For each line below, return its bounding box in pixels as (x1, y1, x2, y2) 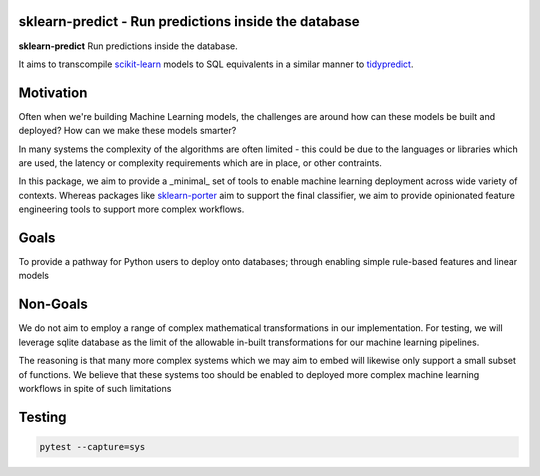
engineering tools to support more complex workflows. (18, 203, 245, 215)
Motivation (18, 84, 88, 101)
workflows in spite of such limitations (18, 382, 172, 394)
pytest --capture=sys (39, 441, 146, 452)
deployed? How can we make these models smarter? (18, 125, 237, 137)
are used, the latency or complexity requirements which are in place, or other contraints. (18, 156, 382, 169)
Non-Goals (18, 296, 89, 313)
